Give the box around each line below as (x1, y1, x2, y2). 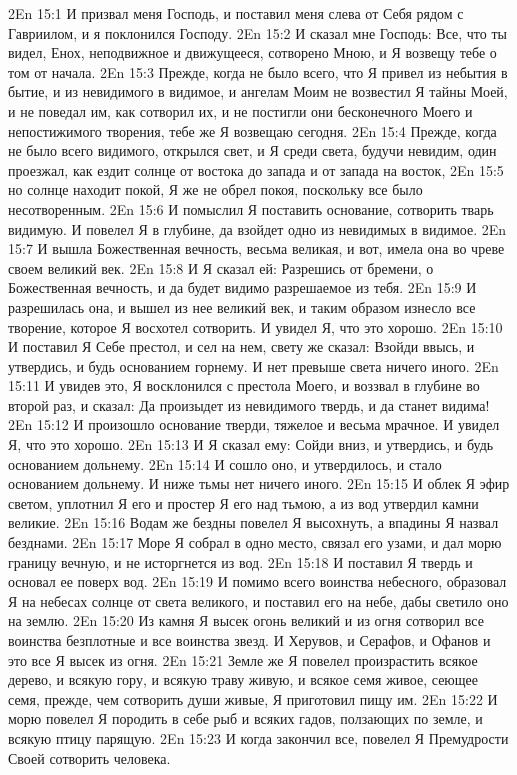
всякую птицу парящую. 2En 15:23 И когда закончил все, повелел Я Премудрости (8, 727, 509, 748)
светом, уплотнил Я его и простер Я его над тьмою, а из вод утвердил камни (8, 492, 479, 513)
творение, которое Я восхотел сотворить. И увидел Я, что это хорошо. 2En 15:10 (8, 316, 503, 337)
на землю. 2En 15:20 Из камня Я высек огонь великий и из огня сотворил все (8, 610, 484, 631)
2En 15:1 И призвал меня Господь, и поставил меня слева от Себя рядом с (8, 3, 464, 23)
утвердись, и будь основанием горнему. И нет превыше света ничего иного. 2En (8, 355, 499, 376)
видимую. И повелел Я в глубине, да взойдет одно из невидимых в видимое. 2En (8, 218, 507, 239)
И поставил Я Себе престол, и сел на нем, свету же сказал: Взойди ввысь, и (8, 336, 475, 357)
